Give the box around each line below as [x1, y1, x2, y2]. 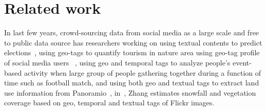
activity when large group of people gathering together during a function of [24, 67, 261, 78]
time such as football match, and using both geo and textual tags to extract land [4, 77, 259, 88]
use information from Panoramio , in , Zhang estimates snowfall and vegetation [4, 87, 256, 98]
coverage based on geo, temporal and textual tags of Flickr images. [4, 97, 215, 108]
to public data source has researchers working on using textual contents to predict [4, 37, 262, 48]
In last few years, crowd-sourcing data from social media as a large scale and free [4, 27, 259, 38]
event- [233, 57, 252, 68]
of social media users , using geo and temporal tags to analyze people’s [4, 57, 231, 68]
